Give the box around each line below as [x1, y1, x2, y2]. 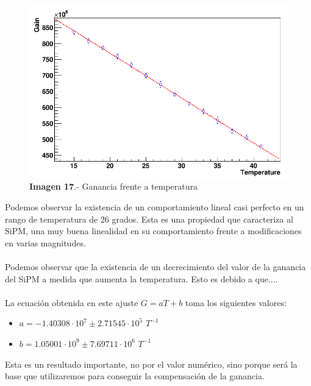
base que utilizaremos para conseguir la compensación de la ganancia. [5, 370, 265, 382]
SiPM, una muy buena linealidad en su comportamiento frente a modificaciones [5, 224, 302, 237]
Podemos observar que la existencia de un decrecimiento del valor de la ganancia [5, 260, 306, 273]
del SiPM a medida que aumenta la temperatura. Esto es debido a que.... [5, 272, 278, 285]
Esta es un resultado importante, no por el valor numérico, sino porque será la [5, 357, 298, 370]
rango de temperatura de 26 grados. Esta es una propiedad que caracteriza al [5, 212, 293, 225]
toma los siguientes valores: [185, 296, 287, 309]
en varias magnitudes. [5, 236, 86, 249]
